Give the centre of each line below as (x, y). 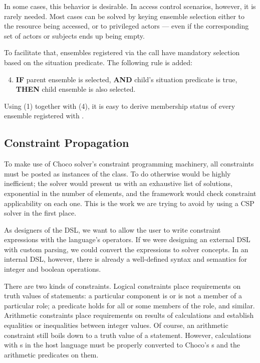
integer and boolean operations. (53, 269)
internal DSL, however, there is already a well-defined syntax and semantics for (126, 259)
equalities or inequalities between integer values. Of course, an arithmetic (116, 325)
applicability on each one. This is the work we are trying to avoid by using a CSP (129, 203)
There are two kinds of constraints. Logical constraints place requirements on (122, 286)
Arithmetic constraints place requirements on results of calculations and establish (129, 315)
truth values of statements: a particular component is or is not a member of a (123, 296)
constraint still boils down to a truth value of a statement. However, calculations (128, 335)
